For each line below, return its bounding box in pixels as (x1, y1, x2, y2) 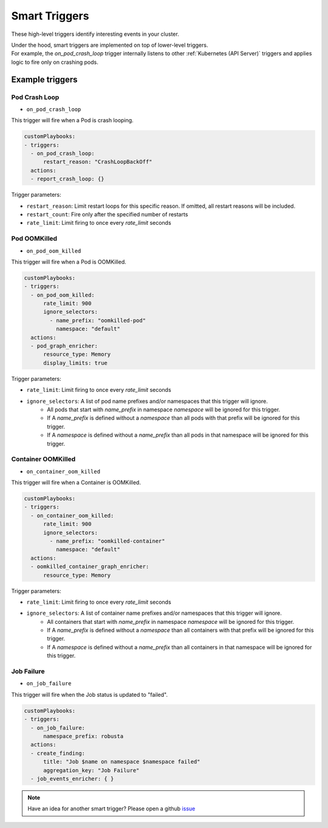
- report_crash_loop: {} (30, 176, 104, 182)
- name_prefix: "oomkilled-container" (49, 538, 165, 544)
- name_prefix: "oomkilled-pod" (49, 316, 146, 324)
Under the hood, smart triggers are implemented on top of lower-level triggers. (11, 41, 208, 49)
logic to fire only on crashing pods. (11, 58, 98, 66)
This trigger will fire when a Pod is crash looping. (11, 117, 134, 124)
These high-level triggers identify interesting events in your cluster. (11, 30, 179, 38)
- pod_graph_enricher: (30, 343, 98, 349)
